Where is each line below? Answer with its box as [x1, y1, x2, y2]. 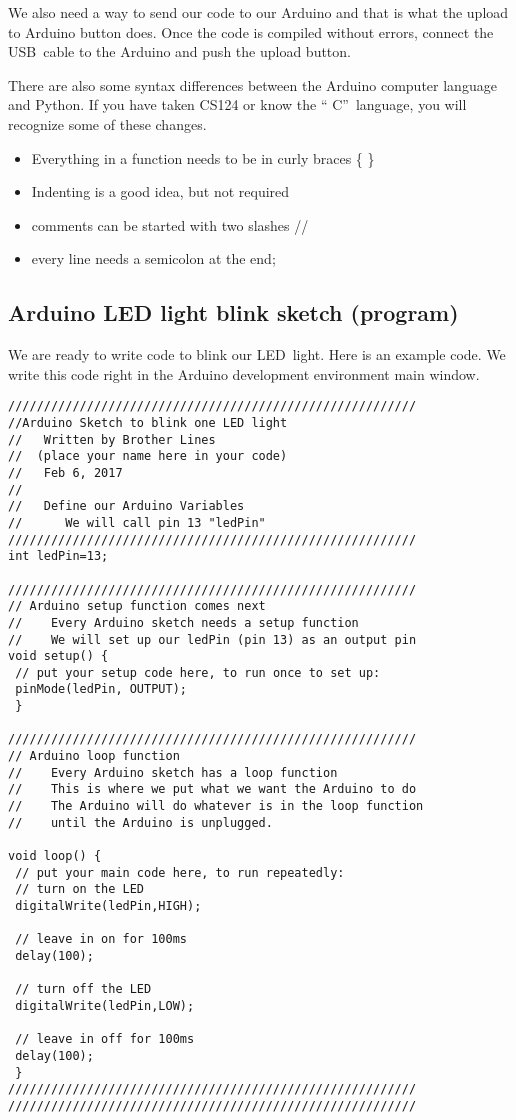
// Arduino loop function [8, 749, 180, 764]
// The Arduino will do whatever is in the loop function [8, 799, 424, 814]
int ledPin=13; [8, 549, 109, 564]
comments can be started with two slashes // [31, 214, 309, 235]
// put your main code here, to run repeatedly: [15, 865, 345, 880]
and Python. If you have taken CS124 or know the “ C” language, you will [8, 94, 467, 115]
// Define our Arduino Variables [8, 499, 245, 514]
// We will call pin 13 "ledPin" [8, 515, 266, 530]
